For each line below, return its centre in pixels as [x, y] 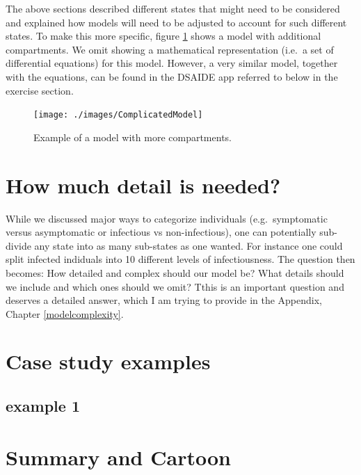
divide [18, 245]
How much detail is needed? [143, 185]
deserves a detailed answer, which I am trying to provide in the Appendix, [164, 300]
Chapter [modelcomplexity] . [65, 313]
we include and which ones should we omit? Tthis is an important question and [175, 286]
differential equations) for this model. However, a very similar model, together [172, 63]
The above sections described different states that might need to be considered [173, 8]
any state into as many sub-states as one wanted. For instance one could [188, 245]
